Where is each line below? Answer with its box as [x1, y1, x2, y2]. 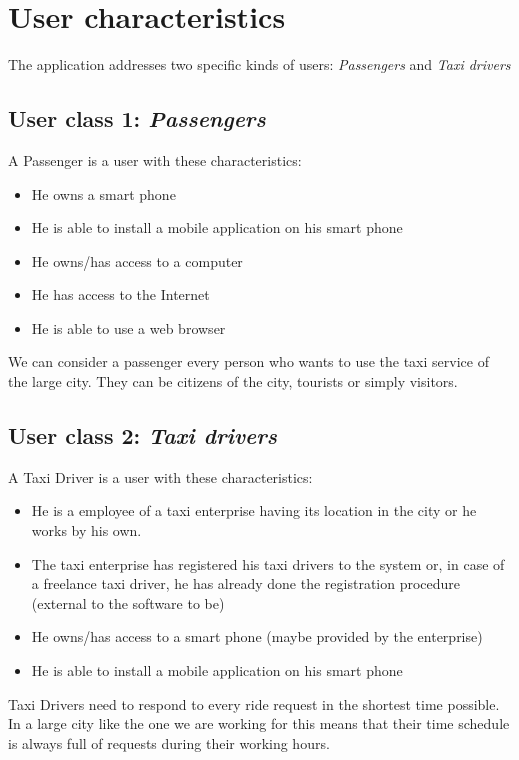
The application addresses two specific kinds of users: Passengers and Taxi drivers [8, 54, 511, 75]
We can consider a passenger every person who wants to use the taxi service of [8, 351, 489, 372]
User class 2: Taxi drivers [8, 420, 278, 451]
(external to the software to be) [31, 592, 225, 613]
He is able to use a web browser [31, 317, 226, 338]
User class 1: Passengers [8, 103, 266, 134]
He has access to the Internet [31, 284, 210, 305]
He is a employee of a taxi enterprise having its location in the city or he [31, 500, 477, 521]
